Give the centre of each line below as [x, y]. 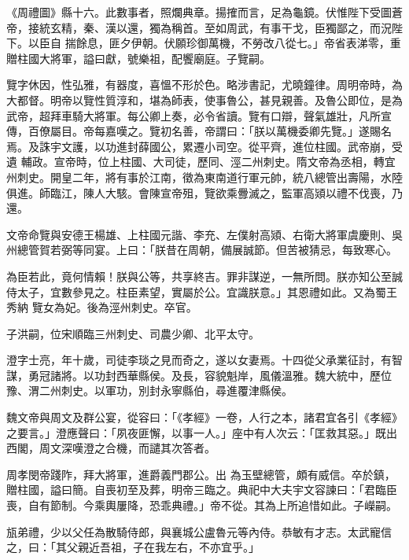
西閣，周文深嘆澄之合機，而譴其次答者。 [111, 448]
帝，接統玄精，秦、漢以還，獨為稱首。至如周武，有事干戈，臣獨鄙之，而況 [199, 27]
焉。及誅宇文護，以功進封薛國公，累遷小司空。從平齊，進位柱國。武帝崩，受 [204, 146]
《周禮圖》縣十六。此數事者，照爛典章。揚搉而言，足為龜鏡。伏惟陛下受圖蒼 [204, 12]
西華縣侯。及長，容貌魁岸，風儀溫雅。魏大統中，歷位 [254, 375]
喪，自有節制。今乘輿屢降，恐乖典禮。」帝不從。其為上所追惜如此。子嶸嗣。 [202, 505]
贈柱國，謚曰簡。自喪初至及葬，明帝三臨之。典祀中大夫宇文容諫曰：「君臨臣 [202, 490]
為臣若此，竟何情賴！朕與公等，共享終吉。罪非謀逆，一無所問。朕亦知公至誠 [204, 276]
